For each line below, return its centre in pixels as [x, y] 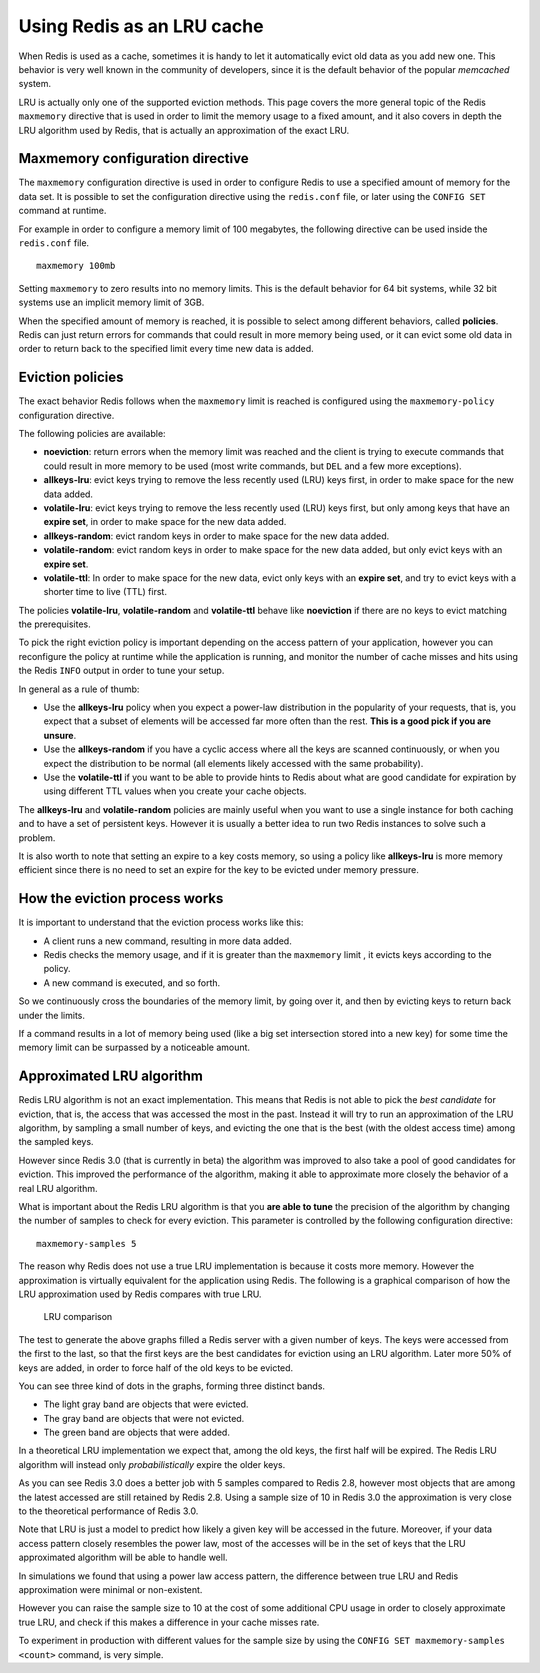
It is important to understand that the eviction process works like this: [161, 922]
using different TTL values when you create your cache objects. [175, 791]
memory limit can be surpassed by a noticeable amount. [134, 1047]
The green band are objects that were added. [136, 1432]
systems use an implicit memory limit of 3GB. [111, 302]
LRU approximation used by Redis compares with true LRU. [140, 1294]
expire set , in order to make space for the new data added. [165, 522]
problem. [37, 837]
